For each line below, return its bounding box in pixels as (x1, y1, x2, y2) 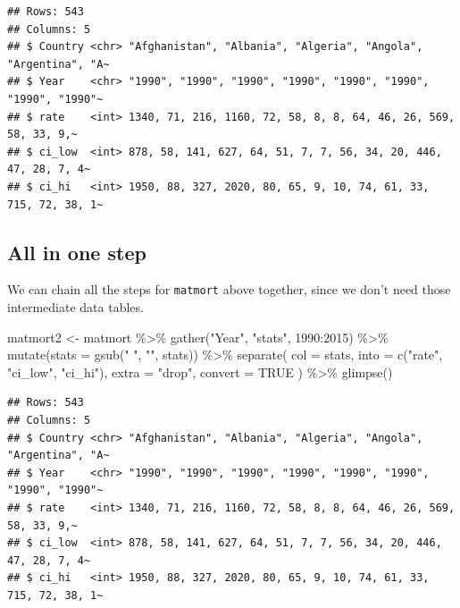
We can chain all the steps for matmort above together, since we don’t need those (7, 280, 451, 299)
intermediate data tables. (7, 297, 144, 316)
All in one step (7, 238, 146, 266)
